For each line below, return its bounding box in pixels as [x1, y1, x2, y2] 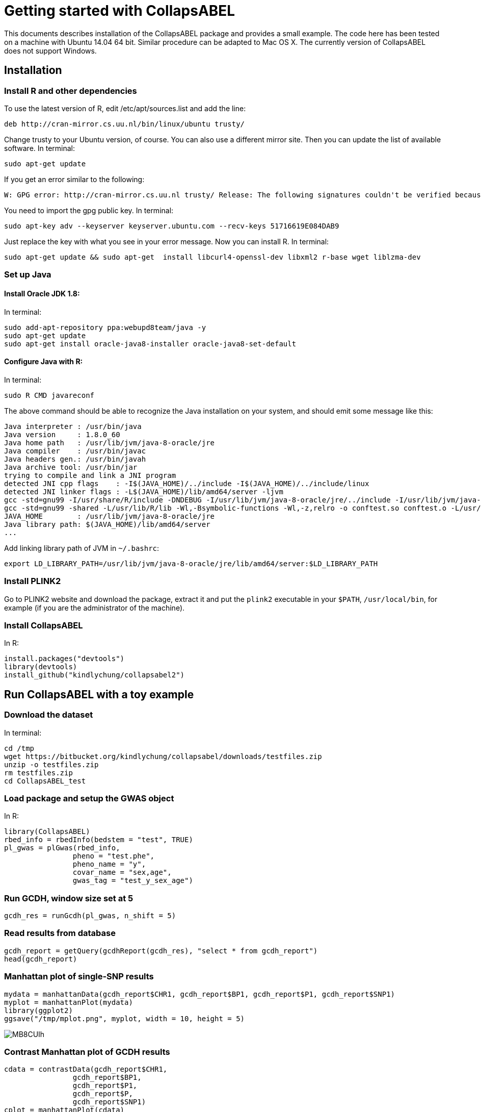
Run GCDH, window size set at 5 [4, 893, 133, 903]
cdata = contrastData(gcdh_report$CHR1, [4, 1065, 168, 1074]
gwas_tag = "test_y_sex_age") [72, 876, 193, 885]
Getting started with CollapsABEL [4, 2, 235, 19]
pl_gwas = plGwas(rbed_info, [4, 844, 120, 852]
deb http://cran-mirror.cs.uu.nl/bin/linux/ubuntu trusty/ [4, 119, 245, 128]
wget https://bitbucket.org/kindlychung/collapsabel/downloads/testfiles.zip [4, 752, 322, 761]
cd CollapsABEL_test [4, 776, 86, 785]
